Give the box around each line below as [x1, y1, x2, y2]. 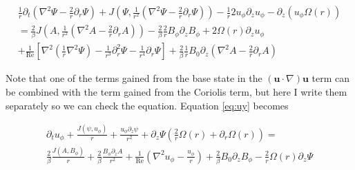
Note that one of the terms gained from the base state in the [6, 71, 262, 85]
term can [311, 71, 350, 85]
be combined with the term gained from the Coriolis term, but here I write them [6, 85, 347, 98]
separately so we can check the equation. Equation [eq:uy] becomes [6, 98, 289, 112]
